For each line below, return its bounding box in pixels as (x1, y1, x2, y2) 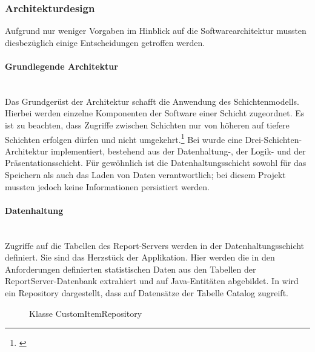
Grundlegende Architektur (5, 60, 118, 72)
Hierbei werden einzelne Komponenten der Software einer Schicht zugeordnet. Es (5, 107, 305, 119)
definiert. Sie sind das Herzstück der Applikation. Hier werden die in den (5, 251, 275, 264)
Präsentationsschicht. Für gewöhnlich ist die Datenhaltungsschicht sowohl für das (5, 156, 307, 169)
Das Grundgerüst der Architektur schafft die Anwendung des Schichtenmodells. (5, 95, 299, 107)
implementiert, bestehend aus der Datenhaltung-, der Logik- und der (50, 144, 306, 157)
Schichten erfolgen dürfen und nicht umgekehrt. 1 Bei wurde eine (5, 131, 242, 145)
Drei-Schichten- (245, 133, 302, 145)
